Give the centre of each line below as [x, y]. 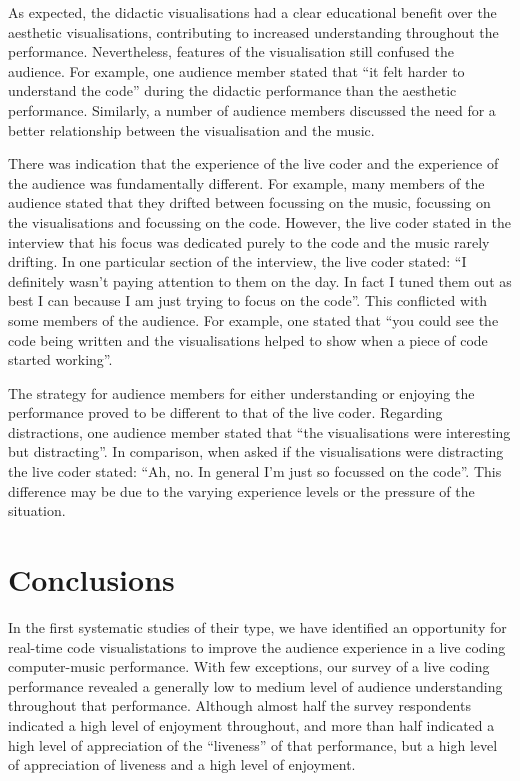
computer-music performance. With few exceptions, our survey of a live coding [249, 666]
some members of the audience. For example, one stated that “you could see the [253, 319]
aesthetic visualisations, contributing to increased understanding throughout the [253, 31]
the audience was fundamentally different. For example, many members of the [246, 182]
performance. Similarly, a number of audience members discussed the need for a [252, 109]
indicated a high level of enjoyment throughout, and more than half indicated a [251, 724]
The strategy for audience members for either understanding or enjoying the [241, 392]
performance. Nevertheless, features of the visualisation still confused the [231, 51]
